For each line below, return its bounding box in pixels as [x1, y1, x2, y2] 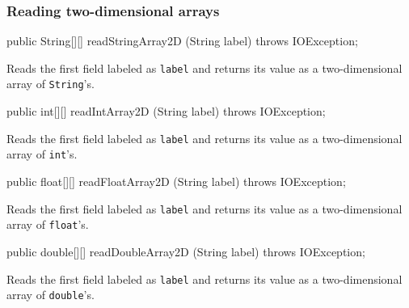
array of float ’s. [6, 216, 89, 233]
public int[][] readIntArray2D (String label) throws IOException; [6, 103, 326, 120]
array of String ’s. [6, 75, 95, 92]
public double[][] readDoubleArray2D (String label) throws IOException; [6, 243, 365, 259]
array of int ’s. [6, 146, 78, 162]
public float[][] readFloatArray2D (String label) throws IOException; [6, 173, 346, 190]
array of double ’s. [6, 286, 95, 303]
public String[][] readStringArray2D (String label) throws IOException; [6, 32, 358, 49]
